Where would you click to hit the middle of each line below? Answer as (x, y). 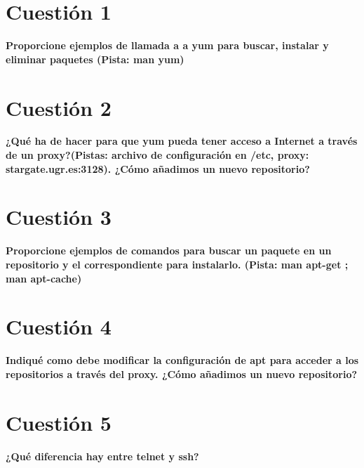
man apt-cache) (44, 278)
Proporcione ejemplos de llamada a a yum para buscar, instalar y (167, 45)
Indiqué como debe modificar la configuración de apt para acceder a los (182, 360)
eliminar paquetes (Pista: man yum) (95, 59)
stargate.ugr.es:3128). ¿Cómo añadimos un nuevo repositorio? (158, 168)
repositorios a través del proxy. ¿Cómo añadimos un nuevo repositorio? (182, 373)
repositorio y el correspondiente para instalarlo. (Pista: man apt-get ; (177, 264)
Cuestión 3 (59, 217)
